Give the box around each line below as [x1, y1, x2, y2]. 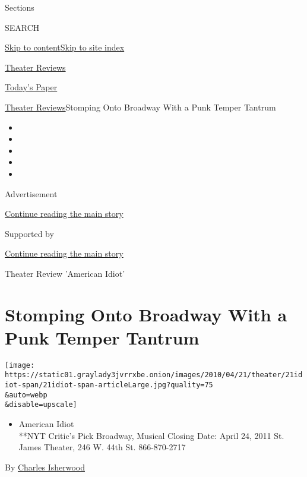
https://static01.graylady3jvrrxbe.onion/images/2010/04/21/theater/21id [5, 371, 303, 380]
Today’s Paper [5, 81, 58, 93]
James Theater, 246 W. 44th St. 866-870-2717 [18, 441, 186, 453]
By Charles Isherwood [5, 460, 85, 473]
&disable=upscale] [5, 400, 77, 409]
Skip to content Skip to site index [5, 41, 125, 53]
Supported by [5, 227, 54, 239]
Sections [5, 1, 34, 13]
